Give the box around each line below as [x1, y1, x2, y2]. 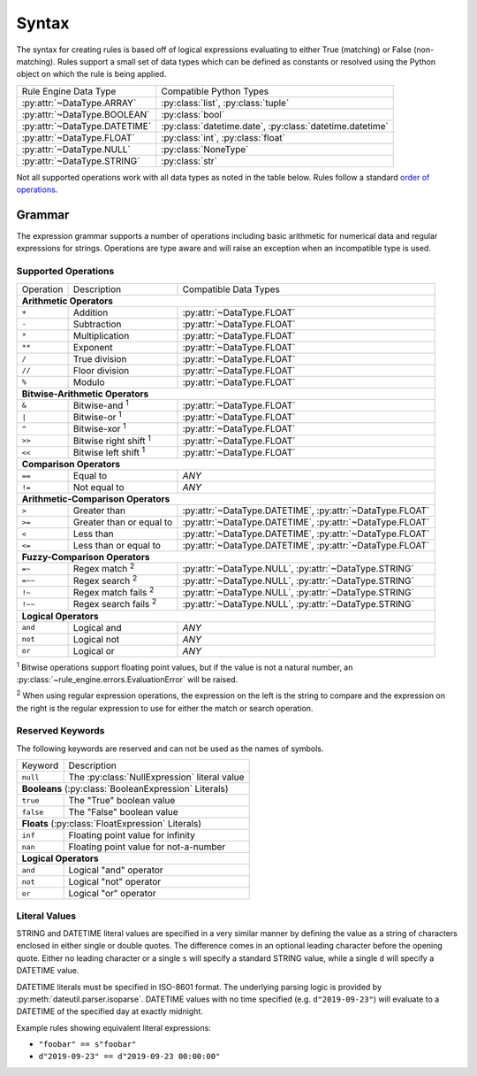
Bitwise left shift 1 [72, 444, 146, 459]
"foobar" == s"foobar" [38, 1040, 137, 1049]
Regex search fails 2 [72, 596, 157, 611]
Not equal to [72, 481, 125, 494]
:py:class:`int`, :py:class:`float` [161, 131, 286, 143]
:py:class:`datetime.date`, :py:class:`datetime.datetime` [161, 119, 389, 132]
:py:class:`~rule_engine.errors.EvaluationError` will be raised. [16, 673, 238, 685]
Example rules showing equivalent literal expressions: [16, 1022, 211, 1033]
